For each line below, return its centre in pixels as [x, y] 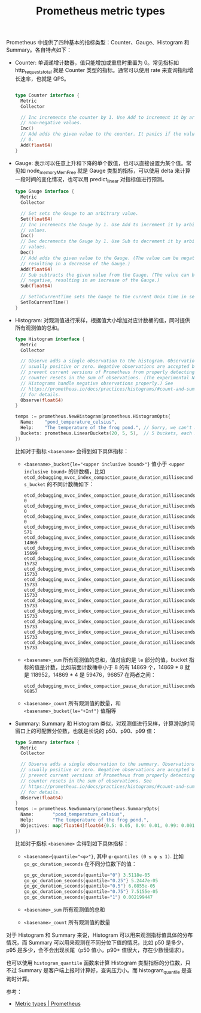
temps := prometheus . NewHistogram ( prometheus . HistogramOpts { [93, 416]
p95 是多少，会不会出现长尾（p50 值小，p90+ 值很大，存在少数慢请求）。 [97, 950]
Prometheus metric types [100, 11]
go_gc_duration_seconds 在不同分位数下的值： [80, 864]
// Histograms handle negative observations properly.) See [97, 383]
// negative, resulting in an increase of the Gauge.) [90, 280]
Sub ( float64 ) [37, 286]
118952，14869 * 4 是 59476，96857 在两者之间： [94, 675]
